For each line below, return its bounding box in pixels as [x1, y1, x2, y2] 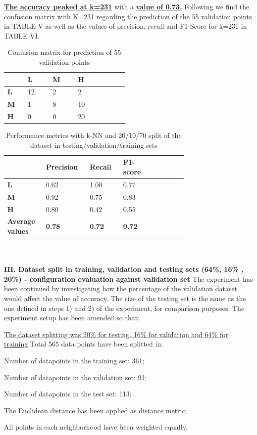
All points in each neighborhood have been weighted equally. [4, 422, 188, 432]
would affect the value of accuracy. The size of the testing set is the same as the [4, 293, 246, 303]
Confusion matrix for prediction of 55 [7, 47, 121, 57]
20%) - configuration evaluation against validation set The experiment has [4, 273, 253, 284]
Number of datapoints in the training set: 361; [4, 355, 145, 365]
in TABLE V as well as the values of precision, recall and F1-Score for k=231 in [4, 21, 247, 31]
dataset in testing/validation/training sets [30, 139, 157, 150]
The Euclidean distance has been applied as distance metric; [4, 405, 187, 415]
